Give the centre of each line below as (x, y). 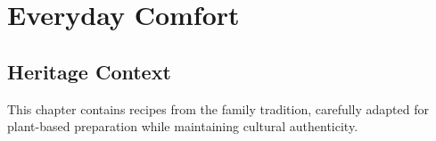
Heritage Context (89, 71)
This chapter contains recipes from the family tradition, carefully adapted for (218, 108)
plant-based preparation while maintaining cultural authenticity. (183, 126)
